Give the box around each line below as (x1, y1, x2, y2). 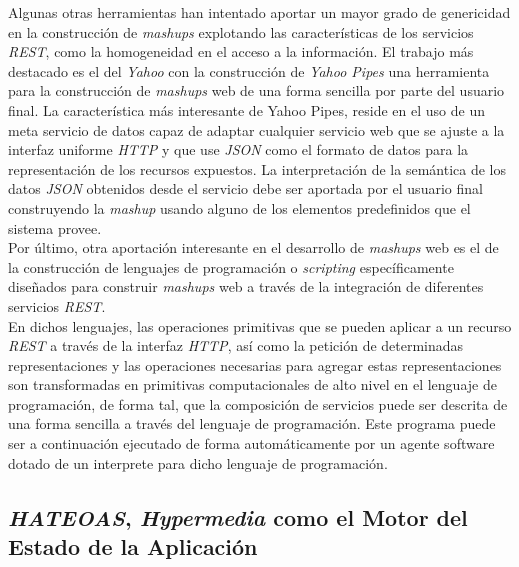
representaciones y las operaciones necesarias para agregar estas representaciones (8, 354, 502, 375)
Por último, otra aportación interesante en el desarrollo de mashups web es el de (8, 237, 499, 258)
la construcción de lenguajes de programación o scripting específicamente (8, 256, 454, 277)
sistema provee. (8, 217, 102, 238)
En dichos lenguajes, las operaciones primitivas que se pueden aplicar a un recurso (8, 315, 512, 336)
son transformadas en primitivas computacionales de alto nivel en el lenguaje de (8, 374, 497, 395)
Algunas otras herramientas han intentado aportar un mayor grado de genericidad (8, 2, 511, 22)
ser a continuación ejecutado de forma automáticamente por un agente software (8, 433, 495, 454)
